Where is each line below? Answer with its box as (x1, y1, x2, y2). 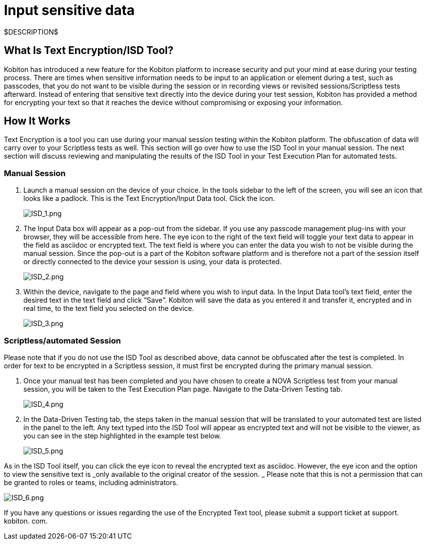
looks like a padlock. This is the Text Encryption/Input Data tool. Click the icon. (23, 194, 275, 203)
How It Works (4, 115, 71, 127)
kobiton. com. (4, 516, 48, 525)
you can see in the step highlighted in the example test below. (23, 431, 221, 440)
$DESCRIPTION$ (4, 27, 58, 36)
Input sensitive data (4, 2, 135, 18)
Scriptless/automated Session (4, 335, 121, 345)
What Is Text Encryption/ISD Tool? (4, 44, 174, 57)
